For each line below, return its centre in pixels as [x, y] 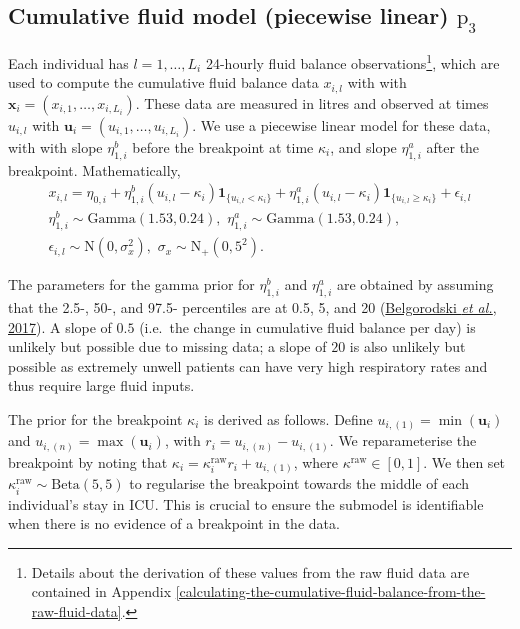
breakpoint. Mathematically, [94, 169]
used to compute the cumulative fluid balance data [163, 82]
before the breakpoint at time [223, 146]
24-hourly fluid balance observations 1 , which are [352, 61]
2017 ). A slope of [60, 326]
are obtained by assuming [415, 284]
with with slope [55, 146]
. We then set [464, 461]
